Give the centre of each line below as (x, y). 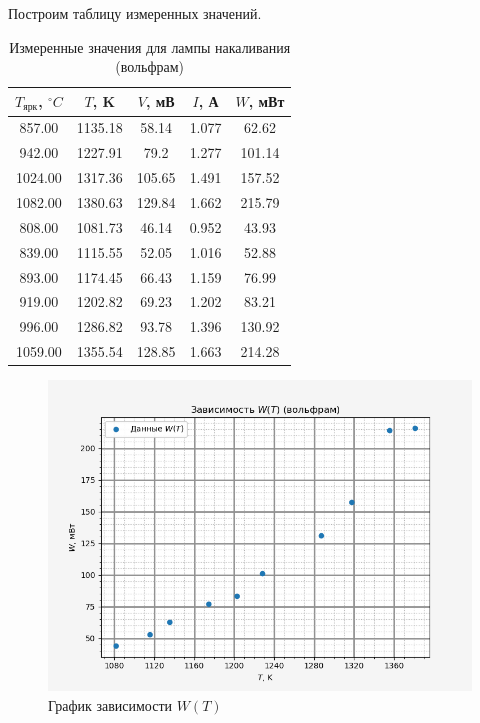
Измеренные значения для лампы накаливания (150, 46)
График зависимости (110, 704)
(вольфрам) (150, 66)
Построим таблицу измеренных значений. (135, 13)
